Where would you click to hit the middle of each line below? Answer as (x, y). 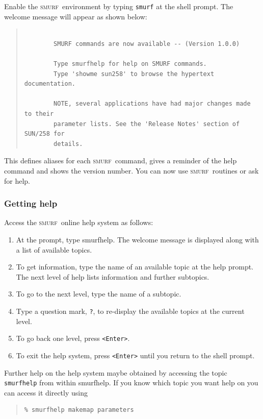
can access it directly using (46, 392)
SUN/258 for (44, 134)
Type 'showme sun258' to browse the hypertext (134, 74)
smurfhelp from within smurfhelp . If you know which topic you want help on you (131, 383)
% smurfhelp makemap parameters (79, 410)
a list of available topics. (54, 249)
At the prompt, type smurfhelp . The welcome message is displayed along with (137, 239)
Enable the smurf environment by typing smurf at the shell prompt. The (119, 6)
